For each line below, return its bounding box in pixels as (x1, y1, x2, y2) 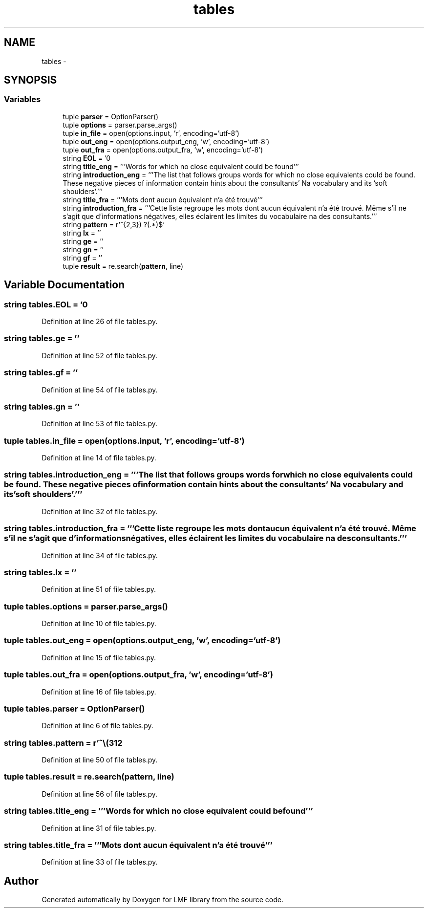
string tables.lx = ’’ (4, 567, 77, 577)
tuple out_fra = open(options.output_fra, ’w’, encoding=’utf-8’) (63, 145, 263, 154)
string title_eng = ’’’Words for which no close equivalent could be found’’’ (63, 162, 299, 171)
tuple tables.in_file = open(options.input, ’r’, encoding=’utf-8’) (4, 435, 245, 446)
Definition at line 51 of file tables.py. (42, 585, 156, 594)
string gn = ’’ (63, 245, 104, 254)
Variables (4, 94, 41, 105)
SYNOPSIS (4, 74, 57, 87)
